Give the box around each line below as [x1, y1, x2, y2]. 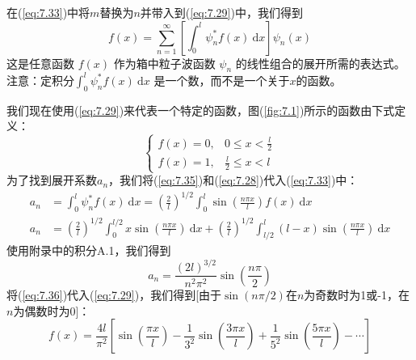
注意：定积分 [6, 71, 74, 88]
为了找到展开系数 [6, 172, 97, 188]
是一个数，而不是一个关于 [153, 71, 290, 88]
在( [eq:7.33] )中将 [6, 4, 90, 20]
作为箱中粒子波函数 [113, 54, 216, 71]
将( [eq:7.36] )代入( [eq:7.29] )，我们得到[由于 [6, 286, 222, 303]
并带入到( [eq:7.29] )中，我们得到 [140, 4, 303, 20]
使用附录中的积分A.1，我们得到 [6, 242, 171, 259]
